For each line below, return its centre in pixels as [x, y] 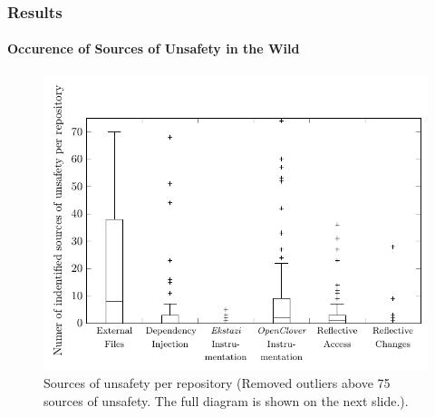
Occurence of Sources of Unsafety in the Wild [154, 48]
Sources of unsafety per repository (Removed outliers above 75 [217, 383]
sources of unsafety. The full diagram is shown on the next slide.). [226, 400]
